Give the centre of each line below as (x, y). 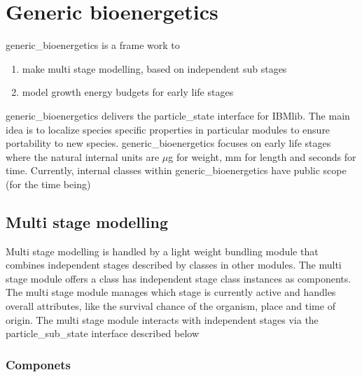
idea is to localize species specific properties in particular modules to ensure (168, 129)
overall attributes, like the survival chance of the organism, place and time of (170, 306)
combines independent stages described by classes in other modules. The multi (174, 265)
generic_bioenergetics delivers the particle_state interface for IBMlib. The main (178, 115)
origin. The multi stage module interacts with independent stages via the (162, 319)
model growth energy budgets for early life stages (128, 92)
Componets (38, 364)
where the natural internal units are (83, 156)
